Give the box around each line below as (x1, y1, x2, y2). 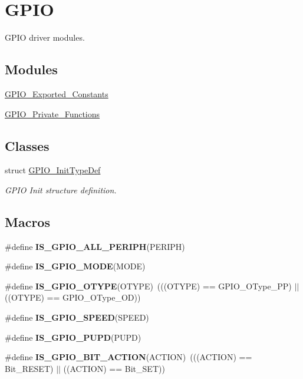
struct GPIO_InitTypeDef (5, 164, 101, 176)
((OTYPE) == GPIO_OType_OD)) (5, 291, 141, 304)
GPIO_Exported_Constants (5, 87, 108, 100)
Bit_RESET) (5, 362, 54, 374)
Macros (5, 212, 50, 230)
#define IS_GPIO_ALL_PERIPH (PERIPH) (5, 240, 185, 252)
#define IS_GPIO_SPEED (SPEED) (5, 311, 149, 324)
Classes (5, 136, 50, 154)
